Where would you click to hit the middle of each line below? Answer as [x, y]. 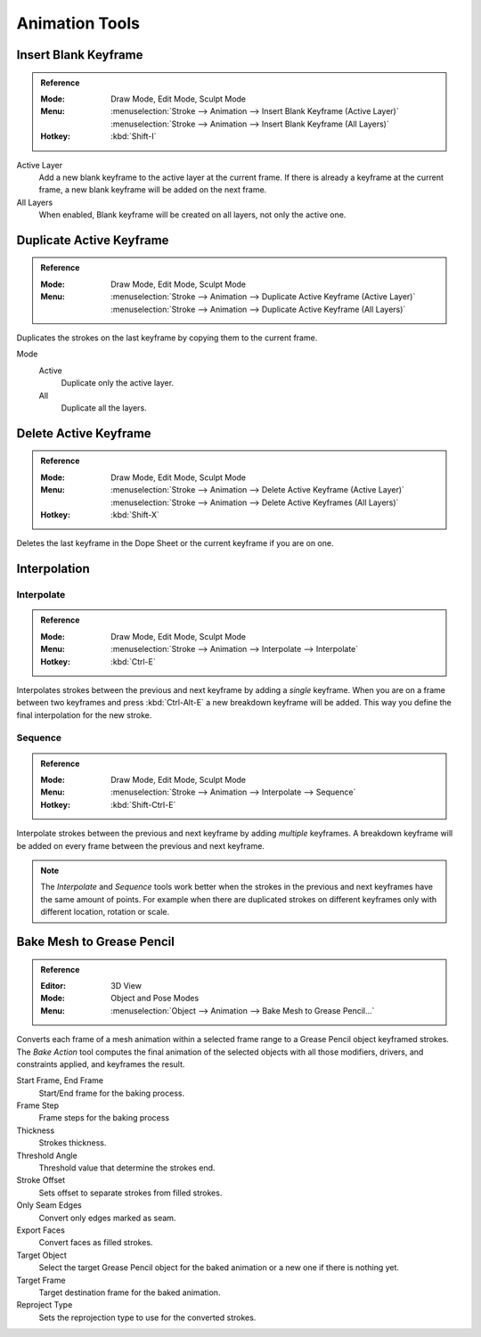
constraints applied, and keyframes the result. [101, 1064]
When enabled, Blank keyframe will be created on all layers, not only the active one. [192, 215]
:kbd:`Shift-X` [135, 514]
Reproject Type [45, 1305]
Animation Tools [78, 23]
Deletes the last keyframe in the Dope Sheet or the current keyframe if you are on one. [175, 543]
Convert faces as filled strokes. [96, 1243]
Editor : [53, 985]
